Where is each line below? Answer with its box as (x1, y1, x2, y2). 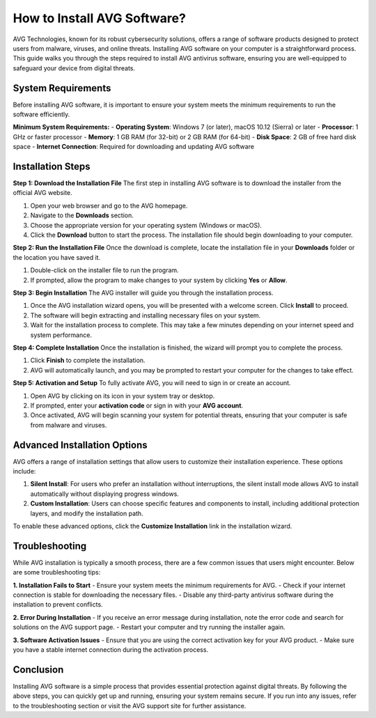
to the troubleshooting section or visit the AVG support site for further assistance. (13, 701, 246, 710)
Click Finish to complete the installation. (30, 356, 146, 365)
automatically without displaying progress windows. (30, 490, 179, 498)
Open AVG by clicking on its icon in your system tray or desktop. (30, 391, 215, 400)
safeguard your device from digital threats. (13, 63, 136, 72)
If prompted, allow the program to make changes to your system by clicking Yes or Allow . (30, 276, 288, 284)
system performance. (30, 331, 92, 339)
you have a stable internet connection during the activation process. (13, 645, 209, 654)
